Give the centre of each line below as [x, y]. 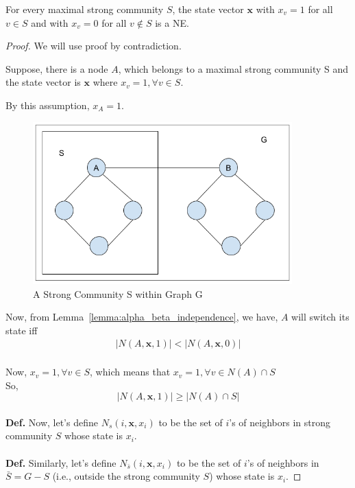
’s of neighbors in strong [280, 422]
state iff [22, 330]
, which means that [130, 372]
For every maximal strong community [85, 9]
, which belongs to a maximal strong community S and [233, 68]
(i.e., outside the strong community [126, 476]
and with [50, 22]
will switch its [320, 317]
